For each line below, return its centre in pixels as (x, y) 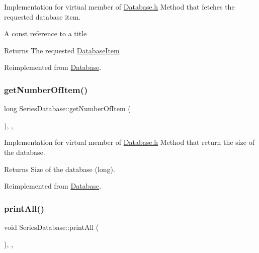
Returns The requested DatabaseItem (62, 50)
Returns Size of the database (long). (60, 169)
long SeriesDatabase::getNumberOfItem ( (67, 108)
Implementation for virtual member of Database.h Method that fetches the (119, 7)
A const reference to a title (46, 33)
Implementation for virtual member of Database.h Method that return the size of (129, 142)
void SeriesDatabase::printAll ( (52, 227)
